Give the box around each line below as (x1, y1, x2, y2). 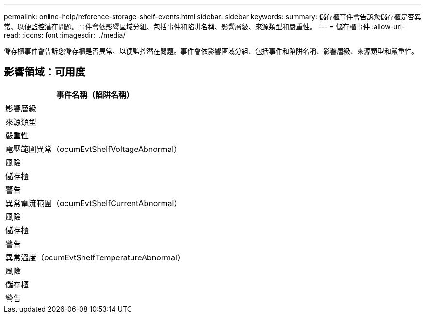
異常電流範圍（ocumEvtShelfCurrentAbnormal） (5, 198, 182, 208)
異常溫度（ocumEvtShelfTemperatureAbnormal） (5, 252, 185, 262)
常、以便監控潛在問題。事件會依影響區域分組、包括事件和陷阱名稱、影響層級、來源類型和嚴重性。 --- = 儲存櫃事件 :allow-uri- (4, 22, 405, 30)
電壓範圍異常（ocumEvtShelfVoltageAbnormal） (5, 144, 182, 154)
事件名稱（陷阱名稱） (56, 90, 134, 100)
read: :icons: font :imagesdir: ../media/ (4, 31, 126, 39)
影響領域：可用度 (4, 66, 85, 78)
